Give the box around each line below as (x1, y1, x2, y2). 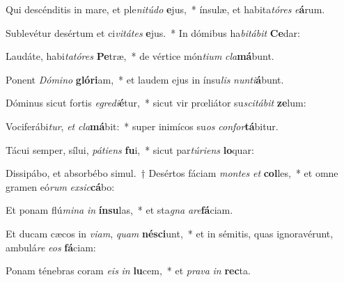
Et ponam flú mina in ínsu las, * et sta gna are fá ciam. (6, 203, 233, 217)
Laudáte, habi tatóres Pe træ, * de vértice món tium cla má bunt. (6, 49, 274, 63)
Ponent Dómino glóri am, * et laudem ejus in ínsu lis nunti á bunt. (6, 72, 284, 86)
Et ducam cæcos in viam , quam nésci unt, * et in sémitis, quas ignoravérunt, (6, 226, 334, 240)
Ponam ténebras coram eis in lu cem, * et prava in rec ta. (6, 263, 251, 278)
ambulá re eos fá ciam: (6, 240, 96, 254)
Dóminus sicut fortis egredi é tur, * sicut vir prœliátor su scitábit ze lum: (6, 95, 306, 110)
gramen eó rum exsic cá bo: (6, 179, 115, 194)
